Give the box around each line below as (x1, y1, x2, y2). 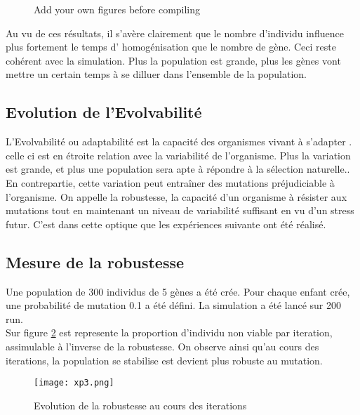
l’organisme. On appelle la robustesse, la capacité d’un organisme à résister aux (6, 189, 347, 204)
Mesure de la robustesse (6, 251, 185, 272)
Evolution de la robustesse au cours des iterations (34, 397, 247, 412)
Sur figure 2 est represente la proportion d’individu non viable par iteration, (6, 325, 333, 340)
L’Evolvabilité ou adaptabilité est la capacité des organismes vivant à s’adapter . (6, 134, 352, 149)
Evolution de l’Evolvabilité (6, 101, 202, 123)
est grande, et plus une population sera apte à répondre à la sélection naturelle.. (6, 162, 350, 176)
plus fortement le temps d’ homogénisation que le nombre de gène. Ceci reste (6, 39, 336, 54)
